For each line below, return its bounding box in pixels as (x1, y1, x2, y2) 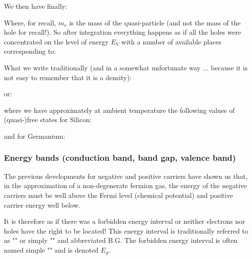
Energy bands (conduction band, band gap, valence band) (4, 151, 236, 164)
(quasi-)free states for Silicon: (4, 114, 92, 125)
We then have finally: (4, 1, 67, 11)
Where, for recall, (4, 17, 56, 27)
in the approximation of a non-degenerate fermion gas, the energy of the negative (4, 180, 247, 191)
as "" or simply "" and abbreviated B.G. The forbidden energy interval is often (4, 235, 238, 245)
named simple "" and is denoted (4, 244, 99, 255)
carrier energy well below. (4, 199, 81, 210)
